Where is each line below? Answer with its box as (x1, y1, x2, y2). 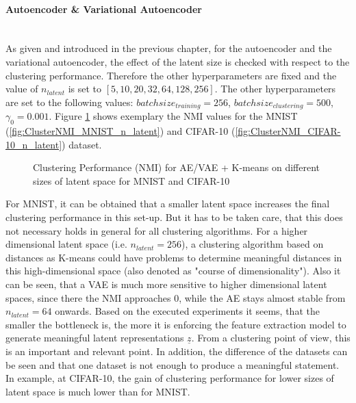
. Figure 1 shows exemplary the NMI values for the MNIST (49, 109, 298, 123)
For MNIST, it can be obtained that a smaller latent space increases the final (5, 196, 330, 211)
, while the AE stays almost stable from (179, 290, 346, 304)
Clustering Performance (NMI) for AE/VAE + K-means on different (33, 160, 320, 174)
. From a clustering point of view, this (191, 330, 351, 345)
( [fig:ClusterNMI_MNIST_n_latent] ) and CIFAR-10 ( (5, 124, 236, 138)
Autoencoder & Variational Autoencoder (5, 1, 202, 16)
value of (5, 81, 38, 96)
